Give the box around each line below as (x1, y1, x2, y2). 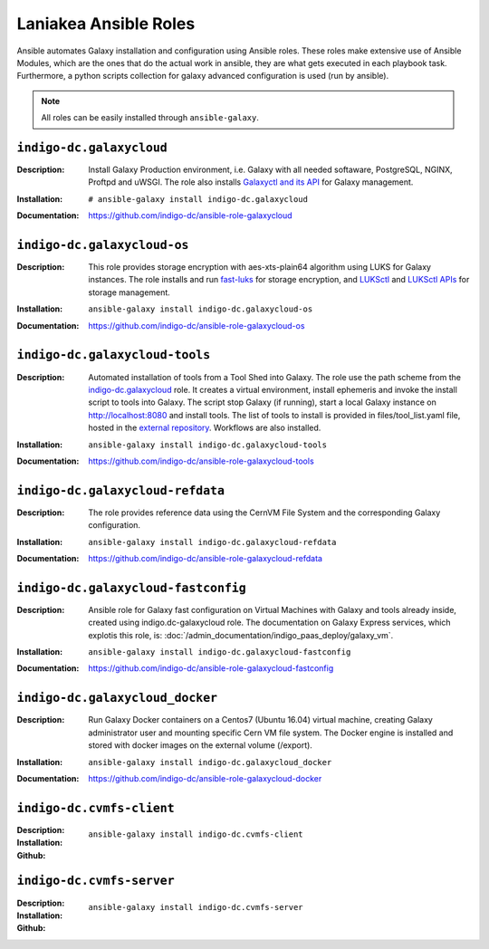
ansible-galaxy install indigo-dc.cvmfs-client (88, 829, 303, 839)
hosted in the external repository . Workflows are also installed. (88, 422, 321, 434)
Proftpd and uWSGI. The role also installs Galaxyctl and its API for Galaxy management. (88, 177, 414, 187)
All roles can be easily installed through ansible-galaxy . (41, 112, 260, 123)
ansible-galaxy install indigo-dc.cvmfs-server (88, 902, 303, 912)
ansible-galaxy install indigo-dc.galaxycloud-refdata (88, 537, 337, 547)
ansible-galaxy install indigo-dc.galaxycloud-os (88, 304, 313, 314)
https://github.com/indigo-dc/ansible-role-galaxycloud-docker (88, 772, 322, 783)
